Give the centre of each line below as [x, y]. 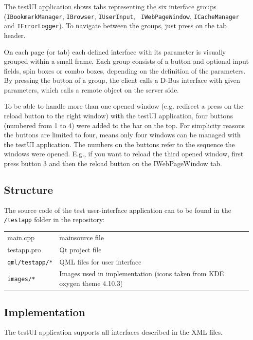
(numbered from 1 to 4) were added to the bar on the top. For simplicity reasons [124, 125]
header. [15, 35]
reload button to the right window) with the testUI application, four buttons [118, 116]
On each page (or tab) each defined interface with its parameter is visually [115, 51]
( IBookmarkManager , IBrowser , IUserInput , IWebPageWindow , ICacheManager [122, 16]
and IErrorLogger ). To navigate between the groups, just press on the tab [115, 26]
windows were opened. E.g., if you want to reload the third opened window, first [124, 154]
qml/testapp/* [30, 262]
